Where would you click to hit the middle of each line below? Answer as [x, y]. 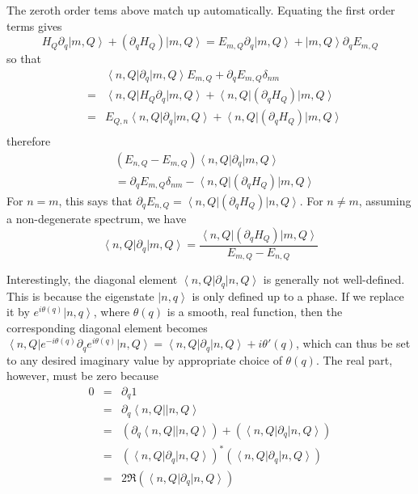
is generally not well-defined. [334, 279]
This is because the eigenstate [80, 296]
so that [24, 59]
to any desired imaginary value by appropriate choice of [144, 359]
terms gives [34, 25]
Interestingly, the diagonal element [92, 279]
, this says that [95, 201]
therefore [29, 141]
